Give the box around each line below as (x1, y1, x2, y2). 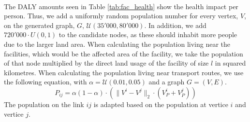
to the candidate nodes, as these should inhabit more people (59, 29, 237, 40)
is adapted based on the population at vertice (93, 99, 228, 109)
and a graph (148, 77, 185, 87)
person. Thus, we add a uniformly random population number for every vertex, (4, 11, 238, 21)
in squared (215, 58, 246, 68)
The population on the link (4, 99, 84, 109)
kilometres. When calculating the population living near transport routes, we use (4, 67, 244, 77)
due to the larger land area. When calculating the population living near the (4, 39, 231, 49)
